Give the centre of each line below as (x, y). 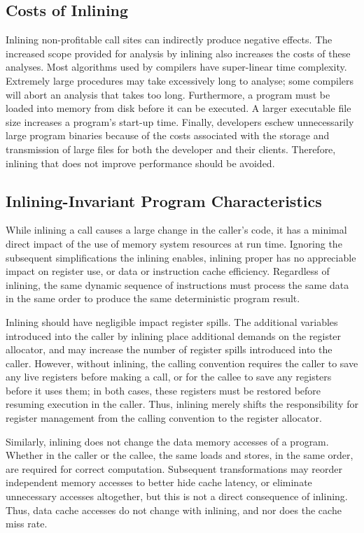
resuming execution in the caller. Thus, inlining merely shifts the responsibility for (182, 404)
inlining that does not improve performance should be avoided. (140, 163)
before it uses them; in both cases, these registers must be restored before (163, 390)
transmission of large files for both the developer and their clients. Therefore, (171, 149)
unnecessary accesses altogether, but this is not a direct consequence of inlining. (177, 496)
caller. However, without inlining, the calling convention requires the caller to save (182, 363)
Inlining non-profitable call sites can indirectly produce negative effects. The (169, 40)
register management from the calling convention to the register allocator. (164, 418)
